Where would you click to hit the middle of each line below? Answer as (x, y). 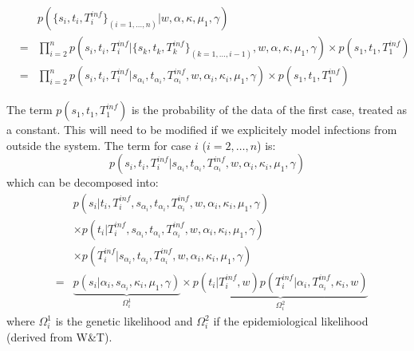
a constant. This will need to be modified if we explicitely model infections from (202, 130)
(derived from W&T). (59, 336)
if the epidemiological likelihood (291, 321)
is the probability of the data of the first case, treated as (269, 110)
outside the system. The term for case (99, 145)
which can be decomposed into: (83, 182)
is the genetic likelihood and (124, 321)
